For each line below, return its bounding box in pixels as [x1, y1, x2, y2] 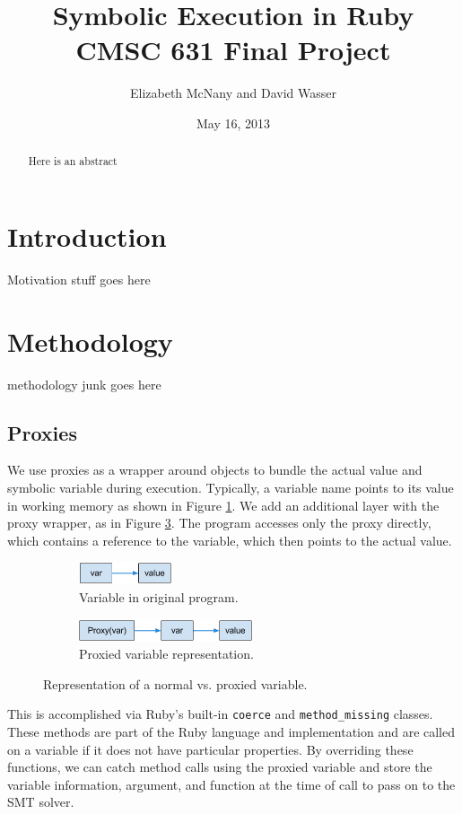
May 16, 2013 [196, 113, 271, 132]
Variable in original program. [79, 587, 239, 606]
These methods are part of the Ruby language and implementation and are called [7, 722, 456, 740]
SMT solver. [7, 792, 74, 811]
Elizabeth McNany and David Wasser [129, 83, 337, 102]
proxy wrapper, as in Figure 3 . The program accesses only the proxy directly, [7, 513, 431, 532]
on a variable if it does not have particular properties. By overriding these [7, 740, 414, 758]
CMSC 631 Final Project [75, 31, 391, 68]
